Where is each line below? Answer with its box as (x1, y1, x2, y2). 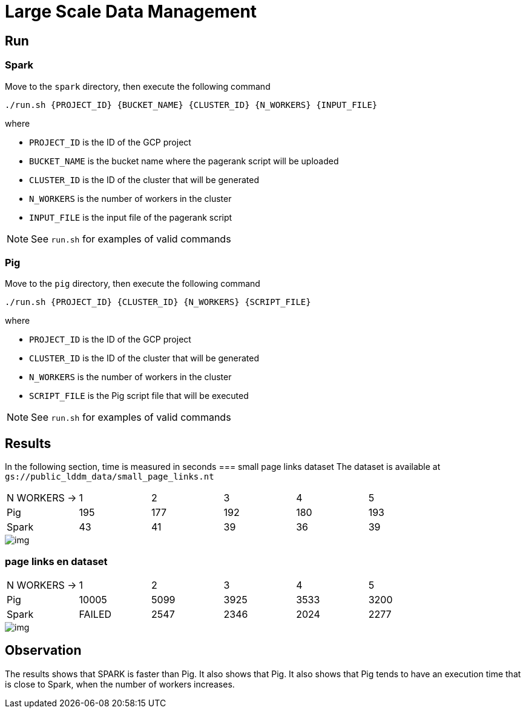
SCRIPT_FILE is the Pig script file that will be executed (29, 390, 249, 401)
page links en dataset (5, 555, 108, 567)
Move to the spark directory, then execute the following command (5, 81, 271, 92)
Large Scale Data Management (5, 1, 257, 22)
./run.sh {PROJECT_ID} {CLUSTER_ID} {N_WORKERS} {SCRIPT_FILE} (5, 297, 311, 307)
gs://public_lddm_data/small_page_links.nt (5, 472, 214, 482)
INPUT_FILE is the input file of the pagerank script (29, 212, 232, 223)
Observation (5, 643, 82, 658)
